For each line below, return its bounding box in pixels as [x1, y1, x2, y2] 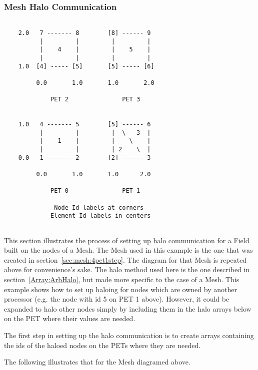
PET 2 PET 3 [50, 96, 140, 103]
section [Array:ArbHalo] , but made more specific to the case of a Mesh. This [4, 274, 239, 284]
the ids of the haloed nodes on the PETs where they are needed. [4, 340, 201, 350]
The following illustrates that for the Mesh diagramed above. [4, 357, 190, 367]
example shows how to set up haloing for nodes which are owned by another [4, 284, 237, 294]
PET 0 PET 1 [50, 187, 140, 195]
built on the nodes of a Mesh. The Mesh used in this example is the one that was [4, 245, 253, 255]
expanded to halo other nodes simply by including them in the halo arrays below [4, 303, 251, 314]
